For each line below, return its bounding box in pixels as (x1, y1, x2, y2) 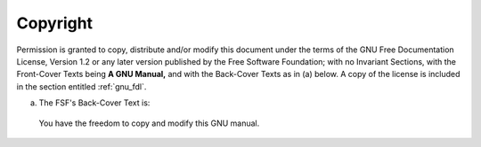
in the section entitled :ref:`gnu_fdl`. (16, 81, 147, 92)
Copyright (16, 13, 94, 33)
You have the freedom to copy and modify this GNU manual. (38, 118, 260, 128)
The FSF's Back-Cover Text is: (38, 97, 151, 108)
